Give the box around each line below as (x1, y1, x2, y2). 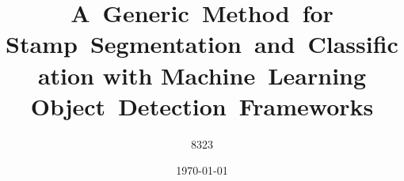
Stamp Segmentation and (6, 28, 295, 60)
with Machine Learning (102, 58, 367, 91)
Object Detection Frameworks (30, 89, 374, 122)
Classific (307, 28, 398, 60)
